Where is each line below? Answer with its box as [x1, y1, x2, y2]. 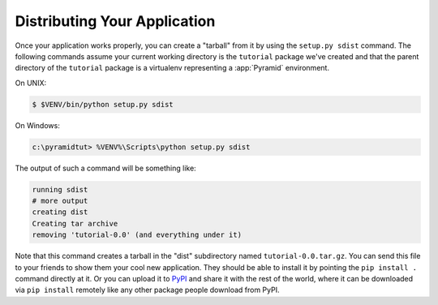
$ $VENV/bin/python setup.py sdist [32, 100, 174, 109]
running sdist [32, 185, 88, 194]
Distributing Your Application [15, 12, 216, 30]
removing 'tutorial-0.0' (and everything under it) [32, 230, 243, 239]
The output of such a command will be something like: [15, 163, 196, 173]
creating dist [32, 208, 88, 217]
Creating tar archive [32, 219, 118, 228]
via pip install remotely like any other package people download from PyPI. [15, 285, 280, 295]
